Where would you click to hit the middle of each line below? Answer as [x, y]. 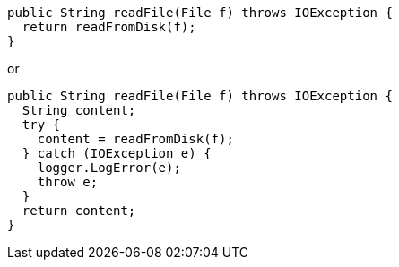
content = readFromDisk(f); [135, 139]
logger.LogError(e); [109, 168]
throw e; [68, 182]
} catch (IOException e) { [117, 153]
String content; [79, 110]
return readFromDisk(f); [109, 27]
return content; [79, 211]
